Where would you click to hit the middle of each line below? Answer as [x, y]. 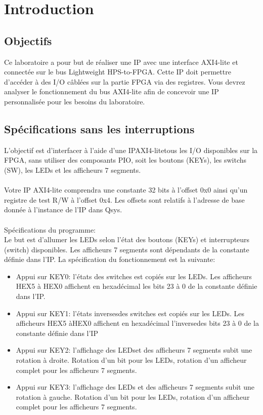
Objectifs [28, 40]
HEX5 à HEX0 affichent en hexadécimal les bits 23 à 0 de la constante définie [137, 286]
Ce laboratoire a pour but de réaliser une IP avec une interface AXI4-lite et [121, 62]
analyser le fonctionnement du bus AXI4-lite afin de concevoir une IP [112, 91]
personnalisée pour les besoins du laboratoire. [75, 101]
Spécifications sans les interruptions [99, 128]
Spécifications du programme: [50, 229]
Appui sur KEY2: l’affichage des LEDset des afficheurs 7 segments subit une [134, 350]
